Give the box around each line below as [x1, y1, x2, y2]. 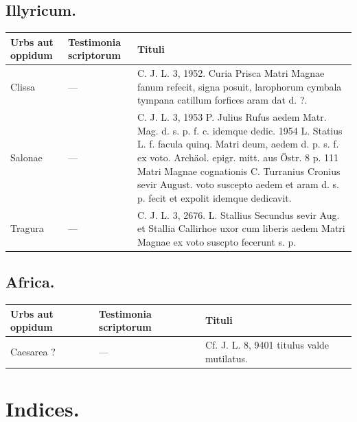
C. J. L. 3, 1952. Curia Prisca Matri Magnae [137, 66, 325, 80]
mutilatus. [205, 351, 248, 365]
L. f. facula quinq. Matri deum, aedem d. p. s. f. [137, 137, 339, 151]
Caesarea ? [10, 344, 56, 358]
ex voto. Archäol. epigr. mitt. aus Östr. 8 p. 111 [137, 150, 339, 164]
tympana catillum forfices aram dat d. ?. [137, 93, 308, 107]
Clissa [10, 79, 35, 93]
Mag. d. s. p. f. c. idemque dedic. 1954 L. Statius [137, 123, 343, 137]
